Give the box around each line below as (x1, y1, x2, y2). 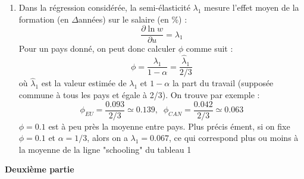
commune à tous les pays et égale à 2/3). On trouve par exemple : (18, 88, 260, 101)
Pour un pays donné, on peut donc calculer (18, 42, 176, 55)
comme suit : (186, 42, 233, 55)
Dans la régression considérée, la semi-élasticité (18, 1, 190, 13)
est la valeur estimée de (41, 77, 127, 89)
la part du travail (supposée (172, 77, 274, 89)
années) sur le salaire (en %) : (78, 12, 187, 25)
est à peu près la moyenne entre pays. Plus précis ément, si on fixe (48, 120, 290, 132)
